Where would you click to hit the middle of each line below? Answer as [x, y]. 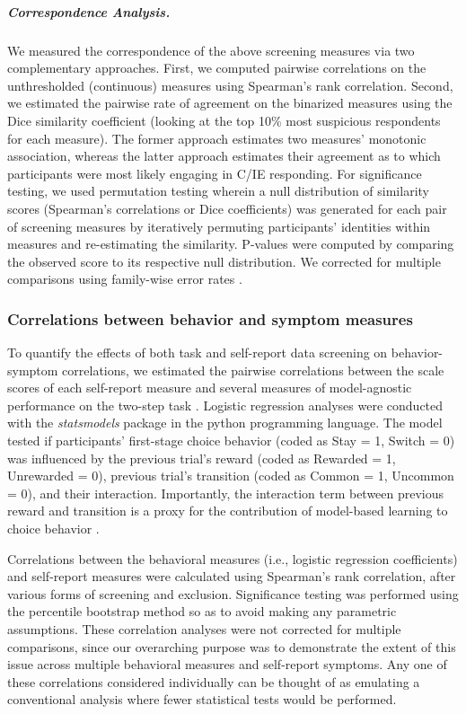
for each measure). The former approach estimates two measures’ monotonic [217, 138]
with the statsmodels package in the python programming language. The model [225, 423]
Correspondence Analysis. [89, 11]
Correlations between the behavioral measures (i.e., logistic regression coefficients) [233, 558]
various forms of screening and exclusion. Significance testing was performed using [233, 593]
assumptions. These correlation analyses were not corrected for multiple [204, 629]
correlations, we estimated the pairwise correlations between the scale [253, 370]
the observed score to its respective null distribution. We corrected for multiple [224, 261]
